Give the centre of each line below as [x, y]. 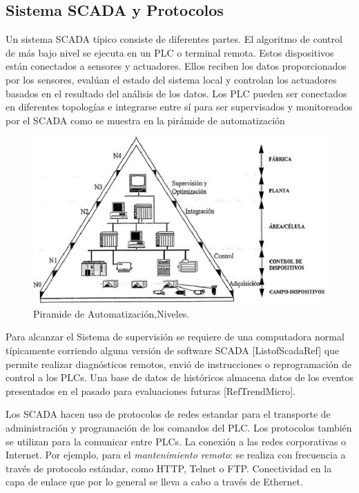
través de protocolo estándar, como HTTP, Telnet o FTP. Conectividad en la [169, 468]
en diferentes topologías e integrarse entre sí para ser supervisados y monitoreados [179, 107]
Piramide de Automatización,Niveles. [111, 313]
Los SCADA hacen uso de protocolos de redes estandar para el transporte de [168, 414]
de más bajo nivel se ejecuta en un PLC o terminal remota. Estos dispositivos [170, 52]
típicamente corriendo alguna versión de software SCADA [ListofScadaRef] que [173, 350]
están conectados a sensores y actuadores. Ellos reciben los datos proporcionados [176, 66]
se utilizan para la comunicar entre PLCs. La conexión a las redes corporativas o [176, 441]
